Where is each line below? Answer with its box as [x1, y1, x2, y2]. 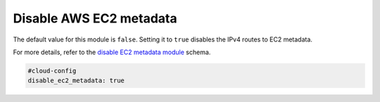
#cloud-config [27, 67, 77, 75]
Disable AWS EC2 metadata [13, 11, 177, 26]
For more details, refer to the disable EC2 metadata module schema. [13, 48, 211, 56]
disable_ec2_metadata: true [27, 77, 125, 84]
